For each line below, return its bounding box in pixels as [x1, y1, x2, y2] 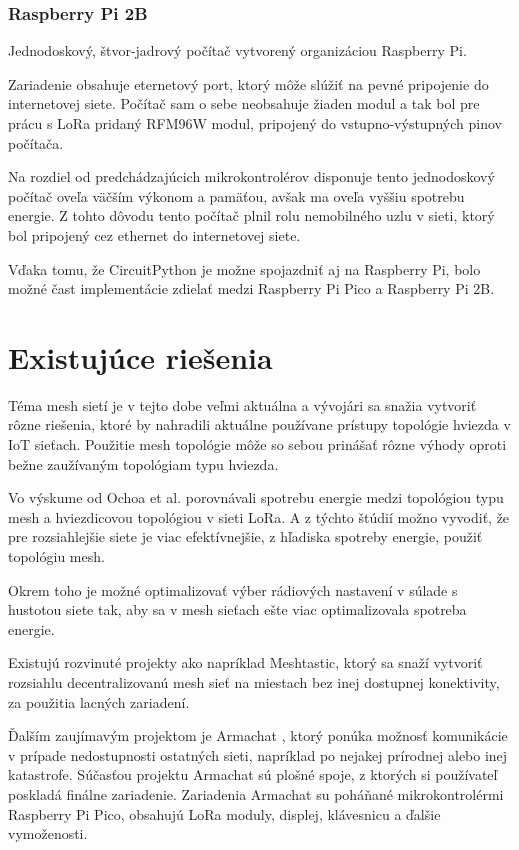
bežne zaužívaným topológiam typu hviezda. [8, 453, 279, 474]
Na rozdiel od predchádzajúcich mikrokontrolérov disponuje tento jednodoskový [8, 166, 495, 187]
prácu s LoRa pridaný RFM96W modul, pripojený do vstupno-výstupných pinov [8, 113, 502, 133]
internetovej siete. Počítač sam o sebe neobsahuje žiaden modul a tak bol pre [8, 93, 480, 114]
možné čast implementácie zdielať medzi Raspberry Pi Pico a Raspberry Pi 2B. [8, 278, 495, 299]
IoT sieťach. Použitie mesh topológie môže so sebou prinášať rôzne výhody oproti [8, 434, 507, 455]
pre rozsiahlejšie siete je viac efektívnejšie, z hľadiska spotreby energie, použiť [8, 526, 483, 547]
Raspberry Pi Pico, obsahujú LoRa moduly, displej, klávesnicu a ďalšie [8, 803, 441, 824]
